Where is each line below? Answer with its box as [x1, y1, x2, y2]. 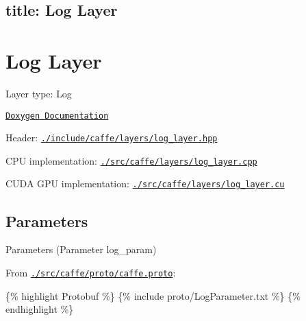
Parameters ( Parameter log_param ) [5, 242, 157, 257]
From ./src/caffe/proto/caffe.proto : [5, 265, 176, 279]
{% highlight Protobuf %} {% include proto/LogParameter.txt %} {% [5, 288, 301, 302]
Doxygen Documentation [5, 110, 109, 121]
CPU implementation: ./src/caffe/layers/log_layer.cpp [5, 153, 257, 167]
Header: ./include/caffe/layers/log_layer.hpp [5, 130, 218, 145]
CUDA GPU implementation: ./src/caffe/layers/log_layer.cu [5, 176, 285, 191]
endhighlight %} [5, 302, 74, 316]
